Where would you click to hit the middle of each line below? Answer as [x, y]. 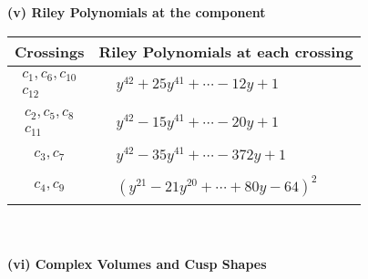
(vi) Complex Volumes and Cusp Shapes [137, 263]
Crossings [50, 51]
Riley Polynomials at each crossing [226, 51]
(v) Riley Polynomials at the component [137, 12]
